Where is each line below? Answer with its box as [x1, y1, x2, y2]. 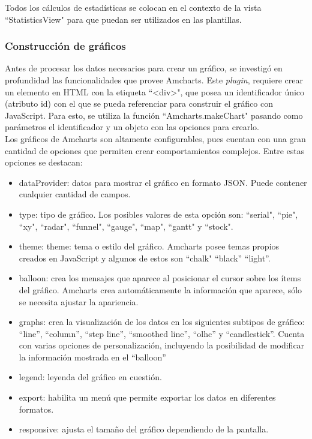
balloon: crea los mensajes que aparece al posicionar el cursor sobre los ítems [19, 272, 301, 284]
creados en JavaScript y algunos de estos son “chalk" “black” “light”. [19, 251, 271, 264]
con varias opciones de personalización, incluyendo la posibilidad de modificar [19, 339, 305, 351]
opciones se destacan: [5, 156, 83, 169]
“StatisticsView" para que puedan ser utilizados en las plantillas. [5, 13, 242, 25]
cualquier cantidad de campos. [19, 188, 131, 200]
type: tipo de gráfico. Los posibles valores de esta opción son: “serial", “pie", [19, 208, 298, 220]
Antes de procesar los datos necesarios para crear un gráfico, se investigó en [5, 62, 283, 74]
